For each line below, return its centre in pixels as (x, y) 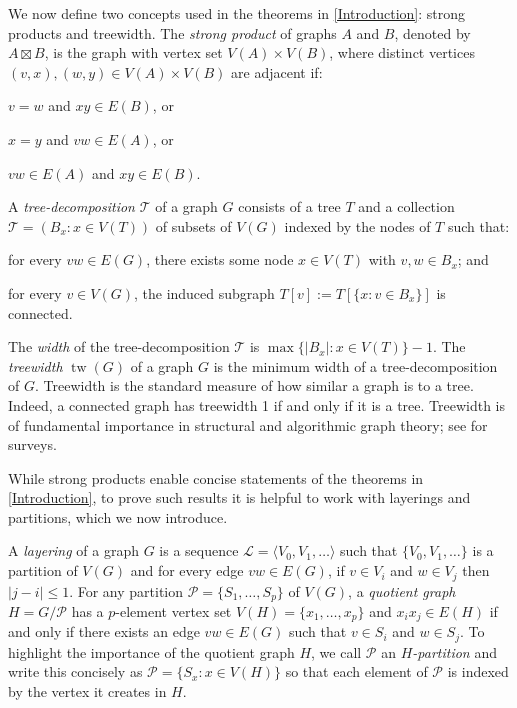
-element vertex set (173, 610)
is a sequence (199, 550)
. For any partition (126, 590)
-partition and (454, 651)
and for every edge (187, 570)
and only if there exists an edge (104, 631)
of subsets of (193, 225)
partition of (43, 570)
